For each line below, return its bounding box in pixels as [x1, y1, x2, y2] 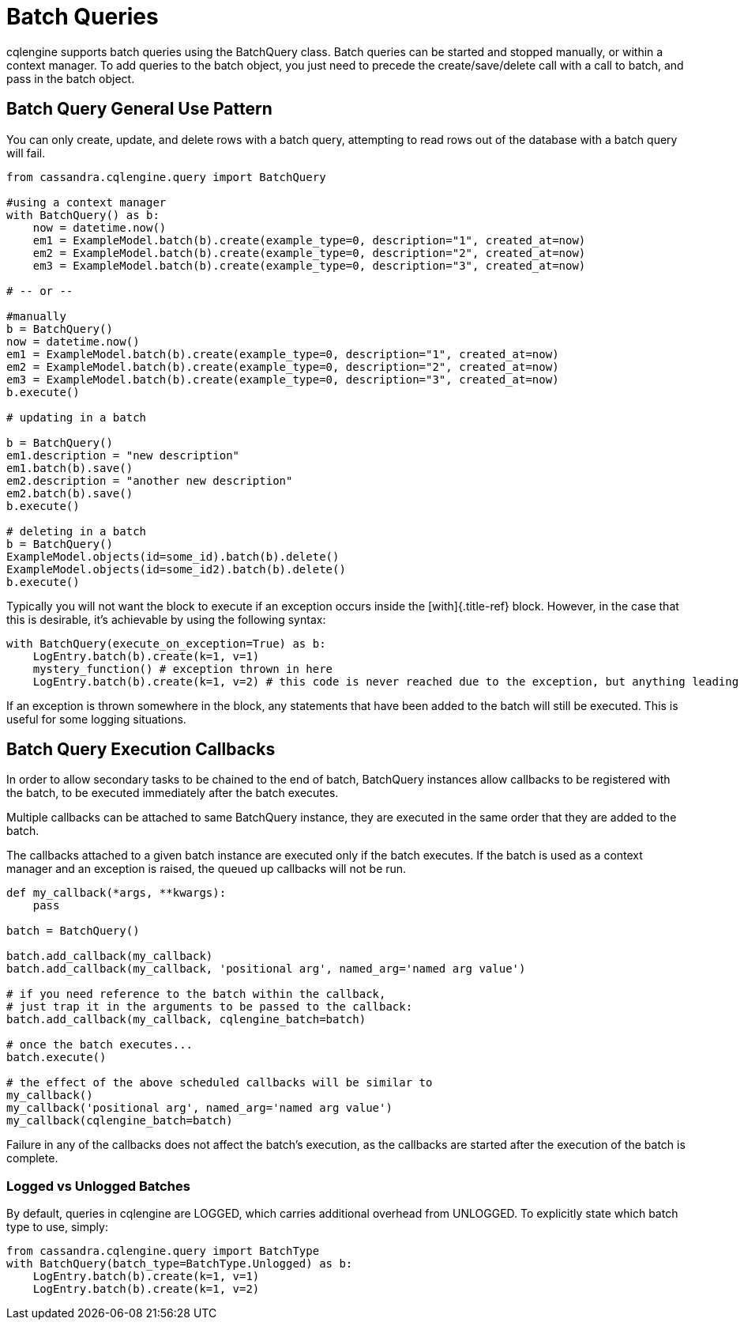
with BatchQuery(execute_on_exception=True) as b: [6, 637, 326, 650]
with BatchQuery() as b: [6, 208, 160, 221]
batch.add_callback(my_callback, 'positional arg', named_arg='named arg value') [6, 962, 526, 976]
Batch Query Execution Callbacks [6, 739, 276, 760]
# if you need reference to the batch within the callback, [6, 988, 386, 1001]
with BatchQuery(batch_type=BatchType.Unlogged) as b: [6, 1257, 353, 1271]
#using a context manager [6, 195, 167, 209]
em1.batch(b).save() [6, 461, 133, 474]
